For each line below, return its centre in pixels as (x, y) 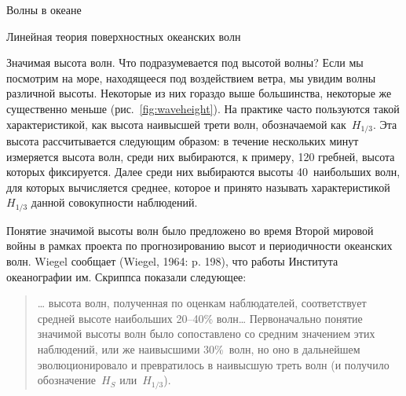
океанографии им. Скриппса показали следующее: (126, 276)
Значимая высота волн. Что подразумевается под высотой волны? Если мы (185, 62)
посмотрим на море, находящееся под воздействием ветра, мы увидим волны (191, 77)
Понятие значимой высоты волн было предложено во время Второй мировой (190, 230)
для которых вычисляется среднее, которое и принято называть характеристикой (198, 187)
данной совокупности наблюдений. (114, 202)
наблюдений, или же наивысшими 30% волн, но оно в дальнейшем (199, 349)
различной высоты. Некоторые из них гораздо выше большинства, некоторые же (199, 93)
